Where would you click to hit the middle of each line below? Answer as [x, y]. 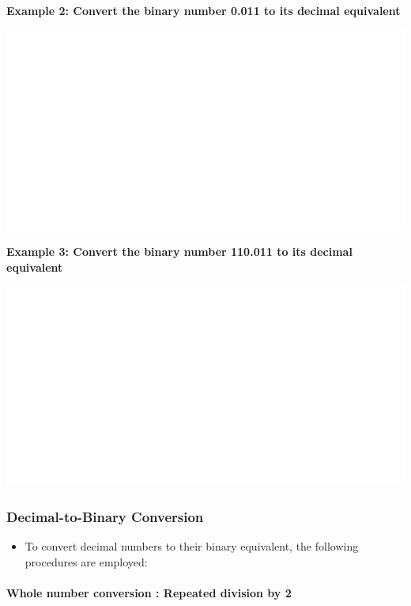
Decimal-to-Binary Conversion [105, 516]
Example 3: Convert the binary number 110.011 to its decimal [179, 252]
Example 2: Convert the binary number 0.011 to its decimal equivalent [204, 10]
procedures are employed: [86, 561]
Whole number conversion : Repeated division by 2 [149, 592]
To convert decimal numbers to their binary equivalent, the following [192, 546]
